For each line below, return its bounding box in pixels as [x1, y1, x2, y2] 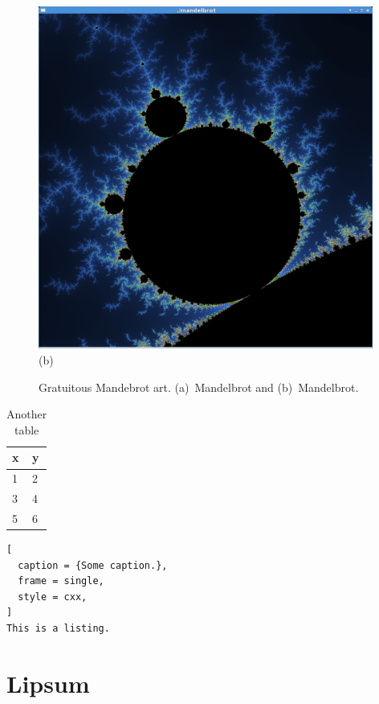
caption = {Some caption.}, [18, 559, 168, 571]
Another [6, 406, 47, 422]
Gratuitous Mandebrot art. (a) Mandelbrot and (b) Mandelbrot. [39, 378, 359, 395]
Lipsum [6, 666, 90, 699]
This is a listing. [6, 623, 110, 635]
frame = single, [18, 575, 104, 587]
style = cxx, [18, 591, 88, 603]
